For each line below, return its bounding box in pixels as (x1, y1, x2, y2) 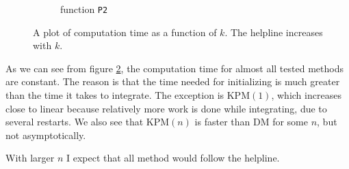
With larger (5, 151, 55, 165)
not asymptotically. (5, 127, 86, 142)
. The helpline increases (224, 25, 323, 39)
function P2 (60, 2, 108, 16)
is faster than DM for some (194, 114, 308, 129)
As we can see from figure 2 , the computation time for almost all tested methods (5, 61, 344, 75)
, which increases (271, 88, 341, 102)
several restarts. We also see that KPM (5, 114, 170, 129)
